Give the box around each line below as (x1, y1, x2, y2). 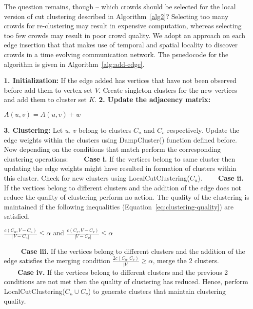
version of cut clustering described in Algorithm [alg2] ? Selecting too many (4, 11, 229, 21)
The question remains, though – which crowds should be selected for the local (4, 1, 236, 11)
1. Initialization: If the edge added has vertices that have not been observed (4, 75, 237, 85)
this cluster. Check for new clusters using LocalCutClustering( (4, 172, 190, 183)
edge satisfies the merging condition (4, 255, 111, 266)
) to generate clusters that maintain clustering (88, 286, 226, 296)
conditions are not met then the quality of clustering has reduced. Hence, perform (4, 276, 248, 287)
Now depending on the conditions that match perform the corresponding (4, 144, 221, 154)
